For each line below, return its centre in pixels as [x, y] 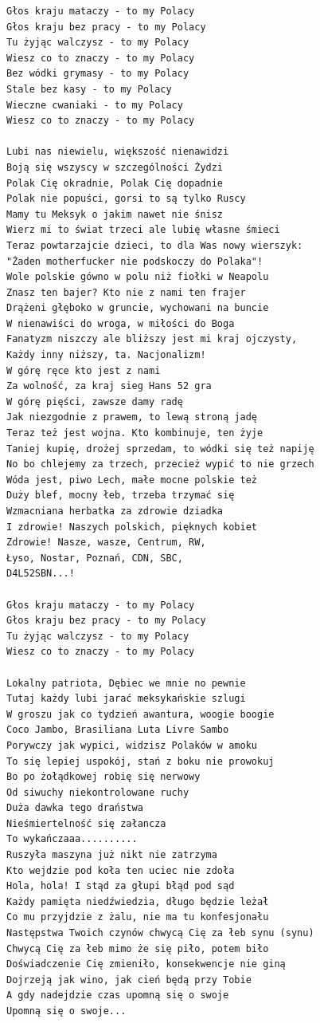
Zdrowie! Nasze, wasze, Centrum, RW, [106, 543]
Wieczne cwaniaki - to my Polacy [95, 105]
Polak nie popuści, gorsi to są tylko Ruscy [126, 199]
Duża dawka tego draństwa [75, 808]
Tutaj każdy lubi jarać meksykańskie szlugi [126, 699]
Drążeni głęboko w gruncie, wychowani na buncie [138, 308]
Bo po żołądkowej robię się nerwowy [103, 777]
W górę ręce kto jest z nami [84, 370]
